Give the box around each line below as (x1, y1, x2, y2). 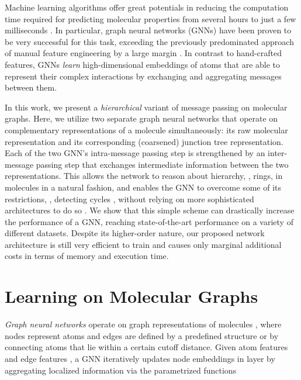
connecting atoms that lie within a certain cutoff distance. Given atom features (5, 341, 288, 353)
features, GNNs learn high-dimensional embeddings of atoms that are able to (5, 58, 281, 70)
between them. (5, 81, 57, 94)
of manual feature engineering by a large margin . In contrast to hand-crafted (5, 47, 282, 59)
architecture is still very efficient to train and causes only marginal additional (5, 238, 282, 250)
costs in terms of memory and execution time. (5, 250, 169, 262)
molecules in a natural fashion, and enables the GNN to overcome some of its (5, 181, 282, 193)
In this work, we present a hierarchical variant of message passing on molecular (5, 101, 288, 113)
